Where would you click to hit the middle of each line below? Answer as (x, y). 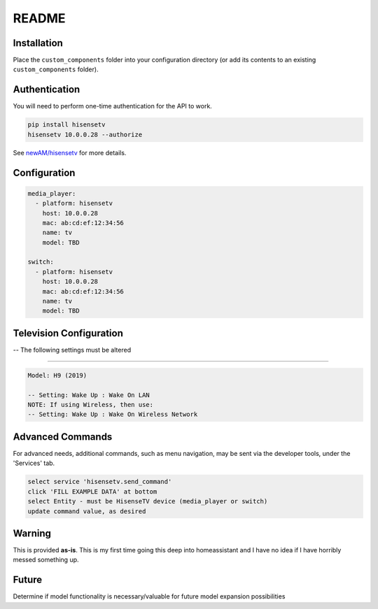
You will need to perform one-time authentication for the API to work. (113, 106)
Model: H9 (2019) (57, 375)
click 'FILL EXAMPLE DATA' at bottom (92, 492)
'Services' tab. (34, 463)
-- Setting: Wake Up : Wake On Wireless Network (113, 415)
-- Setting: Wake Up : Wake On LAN (89, 395)
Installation (38, 43)
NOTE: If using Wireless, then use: (91, 405)
